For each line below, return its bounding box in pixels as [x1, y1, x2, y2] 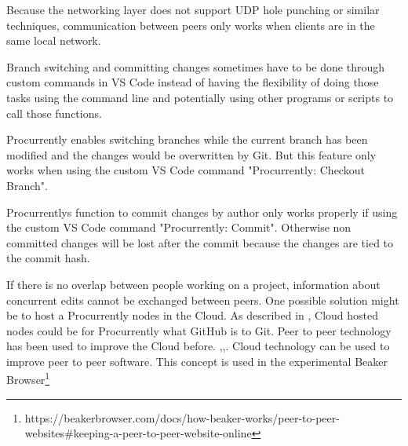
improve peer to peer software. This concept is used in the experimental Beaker [6, 353, 388, 369]
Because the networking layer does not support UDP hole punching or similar [6, 2, 380, 17]
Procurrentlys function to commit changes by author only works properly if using [6, 203, 398, 220]
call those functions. [6, 104, 102, 121]
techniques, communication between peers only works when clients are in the [6, 16, 375, 33]
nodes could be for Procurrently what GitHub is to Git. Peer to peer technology [6, 322, 392, 338]
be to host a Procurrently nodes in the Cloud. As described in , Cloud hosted [6, 307, 379, 324]
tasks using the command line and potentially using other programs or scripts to [6, 89, 394, 105]
